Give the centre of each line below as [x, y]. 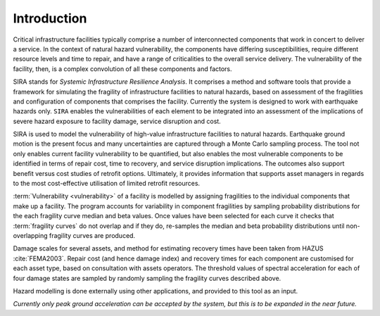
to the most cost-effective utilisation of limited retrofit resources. [107, 184]
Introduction [50, 18]
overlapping [31, 235]
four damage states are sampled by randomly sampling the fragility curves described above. [147, 278]
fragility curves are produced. [92, 235]
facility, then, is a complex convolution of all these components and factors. [122, 69]
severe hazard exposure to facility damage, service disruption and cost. [117, 121]
